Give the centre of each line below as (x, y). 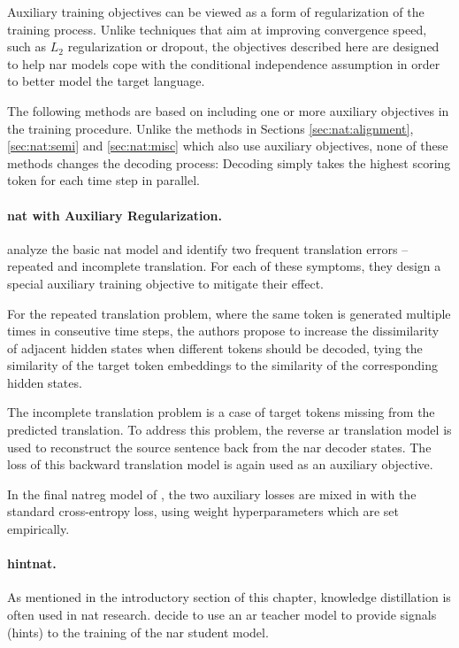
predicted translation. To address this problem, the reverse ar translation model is (229, 430)
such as (27, 46)
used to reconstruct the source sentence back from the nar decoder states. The (219, 447)
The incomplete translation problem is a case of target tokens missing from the (221, 412)
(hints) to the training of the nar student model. (138, 632)
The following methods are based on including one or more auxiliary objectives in (228, 110)
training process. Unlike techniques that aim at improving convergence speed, (217, 29)
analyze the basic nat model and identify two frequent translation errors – (208, 248)
